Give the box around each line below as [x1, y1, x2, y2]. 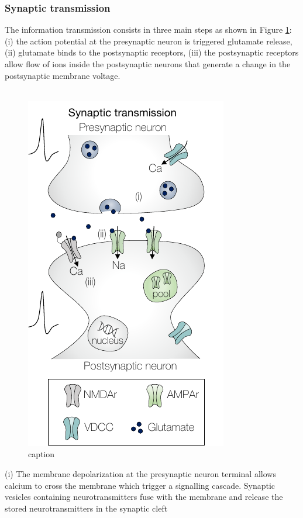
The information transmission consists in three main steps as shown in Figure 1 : [5, 23, 292, 36]
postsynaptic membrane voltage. [5, 69, 120, 81]
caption [28, 448, 55, 460]
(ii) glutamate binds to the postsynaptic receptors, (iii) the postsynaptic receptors [5, 46, 299, 58]
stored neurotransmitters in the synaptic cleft [5, 502, 168, 514]
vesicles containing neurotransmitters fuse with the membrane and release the [5, 491, 283, 503]
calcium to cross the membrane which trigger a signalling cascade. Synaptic [5, 479, 276, 491]
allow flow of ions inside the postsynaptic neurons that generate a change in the [5, 58, 291, 70]
